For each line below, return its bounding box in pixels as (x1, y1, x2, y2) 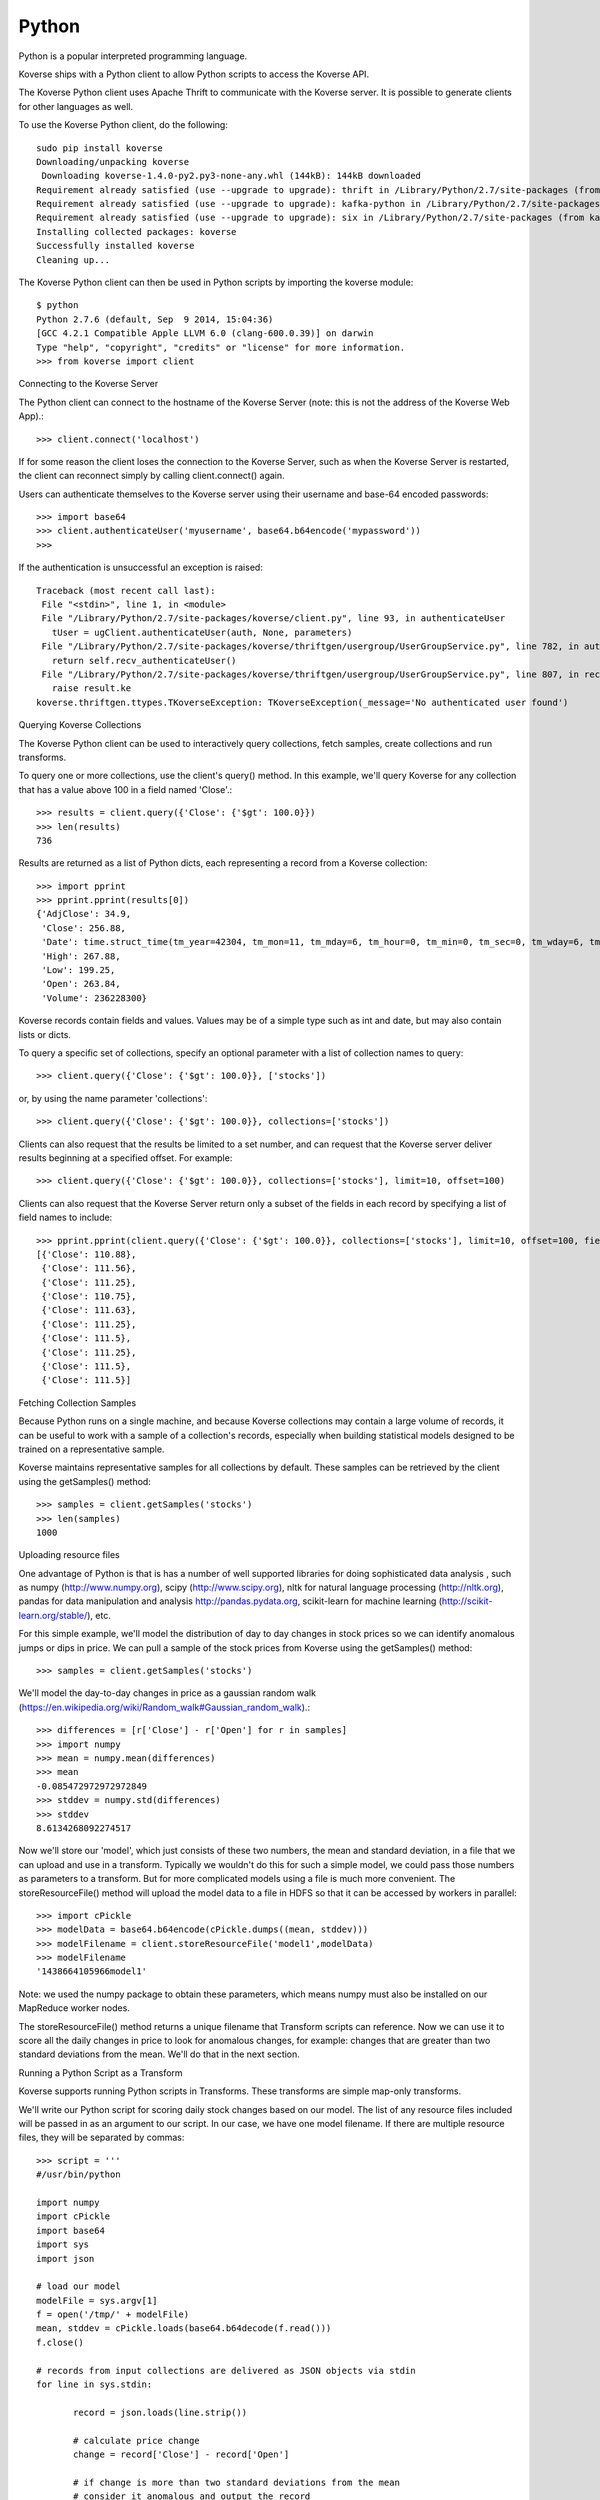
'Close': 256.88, (41, 922, 127, 934)
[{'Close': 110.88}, (36, 1248, 137, 1260)
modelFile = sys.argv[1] (36, 2295, 158, 2306)
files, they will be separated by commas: (18, 2131, 185, 2144)
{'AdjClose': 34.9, (36, 908, 132, 920)
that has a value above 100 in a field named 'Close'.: (18, 783, 233, 795)
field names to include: (18, 1211, 113, 1224)
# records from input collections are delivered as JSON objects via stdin (36, 2365, 416, 2376)
